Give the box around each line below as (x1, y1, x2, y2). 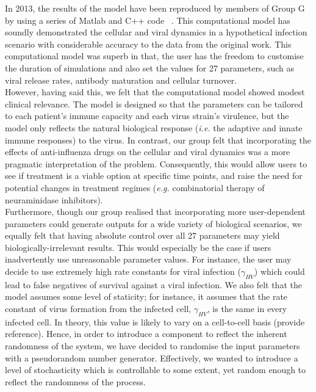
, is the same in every (207, 302, 287, 315)
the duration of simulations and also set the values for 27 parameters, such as (5, 61, 295, 74)
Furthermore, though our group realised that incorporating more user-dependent (5, 205, 306, 218)
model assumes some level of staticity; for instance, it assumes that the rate (5, 290, 288, 303)
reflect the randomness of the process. (5, 375, 146, 388)
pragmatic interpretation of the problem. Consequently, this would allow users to (5, 157, 307, 170)
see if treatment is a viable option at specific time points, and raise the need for (5, 169, 303, 182)
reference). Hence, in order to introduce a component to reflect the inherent (5, 327, 287, 340)
